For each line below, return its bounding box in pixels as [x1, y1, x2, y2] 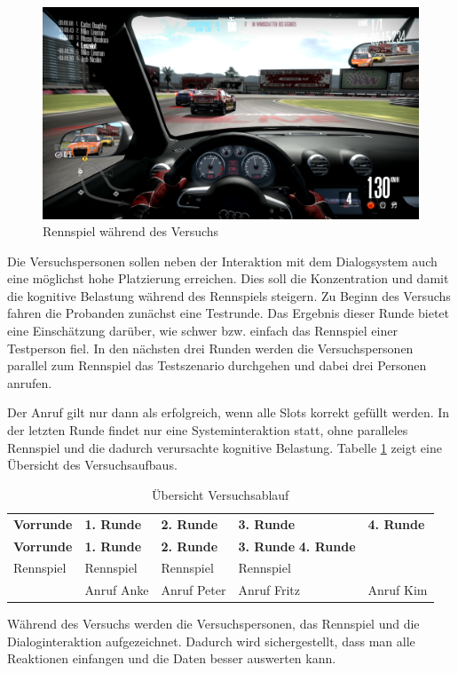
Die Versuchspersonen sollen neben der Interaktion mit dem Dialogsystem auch [7, 251, 438, 270]
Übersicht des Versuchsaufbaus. [7, 455, 178, 474]
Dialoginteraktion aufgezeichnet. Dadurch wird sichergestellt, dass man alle [7, 631, 415, 650]
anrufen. [7, 373, 52, 392]
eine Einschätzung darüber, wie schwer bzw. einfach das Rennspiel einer [7, 321, 398, 340]
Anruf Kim [367, 581, 428, 599]
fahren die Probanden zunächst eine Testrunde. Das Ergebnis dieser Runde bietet [7, 304, 449, 322]
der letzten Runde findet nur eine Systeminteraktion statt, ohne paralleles [7, 421, 408, 439]
